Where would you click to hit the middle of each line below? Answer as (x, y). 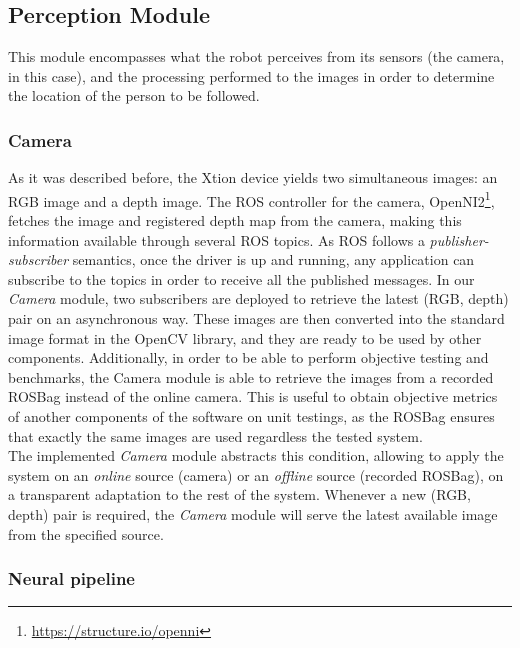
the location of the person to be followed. (134, 95)
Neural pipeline (71, 578)
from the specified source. (86, 533)
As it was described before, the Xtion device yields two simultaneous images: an (253, 177)
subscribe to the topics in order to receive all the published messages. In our (241, 278)
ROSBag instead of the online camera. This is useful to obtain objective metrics (253, 396)
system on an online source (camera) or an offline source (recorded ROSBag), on (256, 474)
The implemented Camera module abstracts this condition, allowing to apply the (256, 455)
